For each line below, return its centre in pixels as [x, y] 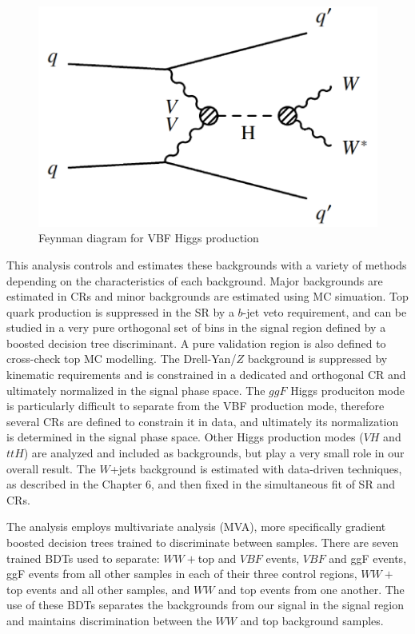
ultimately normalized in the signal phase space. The [136, 390]
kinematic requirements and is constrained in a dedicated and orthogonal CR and [206, 375]
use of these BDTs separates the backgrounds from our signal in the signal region [206, 605]
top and [217, 558]
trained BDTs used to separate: [83, 558]
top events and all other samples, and [98, 589]
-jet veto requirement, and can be [325, 311]
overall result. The [51, 468]
